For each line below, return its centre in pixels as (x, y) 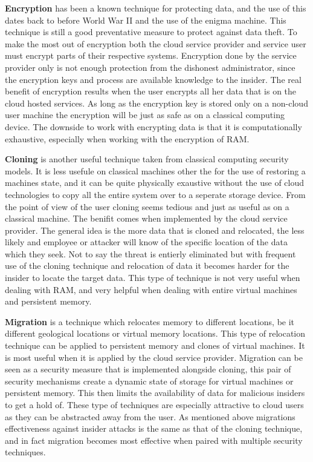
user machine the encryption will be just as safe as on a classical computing (145, 115)
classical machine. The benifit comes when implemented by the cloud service (146, 218)
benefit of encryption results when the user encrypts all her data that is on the (151, 91)
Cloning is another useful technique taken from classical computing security (147, 159)
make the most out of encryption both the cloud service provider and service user (156, 43)
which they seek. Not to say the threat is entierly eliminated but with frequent (150, 253)
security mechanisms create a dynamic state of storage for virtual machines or (149, 381)
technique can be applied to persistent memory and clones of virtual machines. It (155, 345)
